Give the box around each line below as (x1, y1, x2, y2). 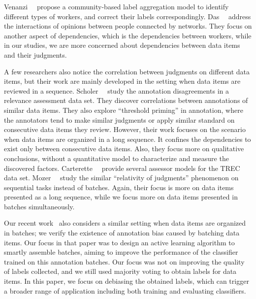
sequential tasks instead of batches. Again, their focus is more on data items (4, 182, 234, 192)
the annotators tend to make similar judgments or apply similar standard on (4, 114, 235, 125)
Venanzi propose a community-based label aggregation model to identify (4, 1, 229, 11)
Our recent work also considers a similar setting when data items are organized (4, 218, 246, 228)
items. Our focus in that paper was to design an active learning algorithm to (4, 237, 235, 247)
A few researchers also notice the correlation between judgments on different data (4, 66, 250, 76)
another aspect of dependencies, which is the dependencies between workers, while (4, 30, 252, 40)
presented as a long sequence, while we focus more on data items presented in (4, 192, 238, 202)
